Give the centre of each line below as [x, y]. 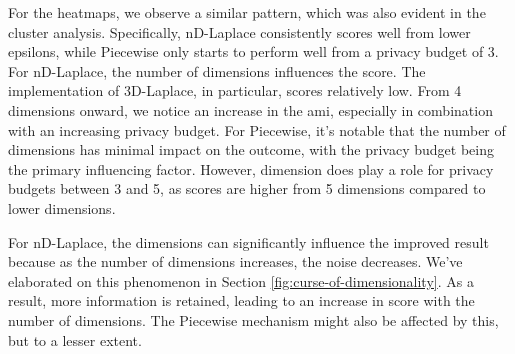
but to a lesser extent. [75, 339]
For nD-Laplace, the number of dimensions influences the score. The [217, 70]
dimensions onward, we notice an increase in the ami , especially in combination [250, 109]
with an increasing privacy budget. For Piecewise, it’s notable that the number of [257, 129]
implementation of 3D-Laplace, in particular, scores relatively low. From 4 [235, 90]
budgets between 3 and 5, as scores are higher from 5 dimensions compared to [247, 188]
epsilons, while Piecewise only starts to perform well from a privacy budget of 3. [253, 51]
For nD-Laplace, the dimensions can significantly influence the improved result [248, 241]
